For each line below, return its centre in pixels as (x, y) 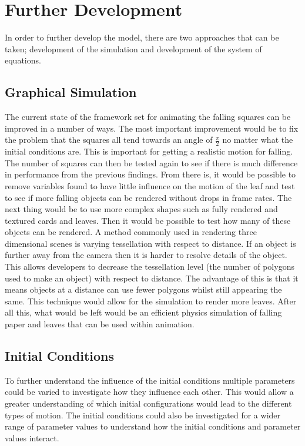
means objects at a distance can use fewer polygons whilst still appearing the (143, 289)
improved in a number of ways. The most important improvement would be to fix (152, 128)
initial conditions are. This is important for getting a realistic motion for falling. (149, 151)
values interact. (32, 437)
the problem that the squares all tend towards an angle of (109, 140)
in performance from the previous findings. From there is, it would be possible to (150, 174)
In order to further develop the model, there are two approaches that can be (142, 37)
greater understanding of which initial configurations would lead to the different (148, 403)
